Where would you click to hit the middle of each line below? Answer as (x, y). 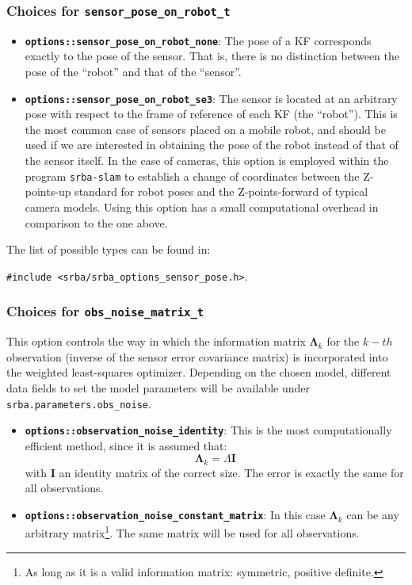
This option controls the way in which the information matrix (156, 341)
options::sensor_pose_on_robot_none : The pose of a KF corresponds (198, 40)
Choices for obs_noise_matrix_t (105, 311)
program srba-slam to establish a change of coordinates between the (192, 176)
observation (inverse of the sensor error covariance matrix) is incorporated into (197, 356)
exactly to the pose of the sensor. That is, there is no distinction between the (212, 56)
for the (343, 341)
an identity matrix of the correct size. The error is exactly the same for (231, 472)
